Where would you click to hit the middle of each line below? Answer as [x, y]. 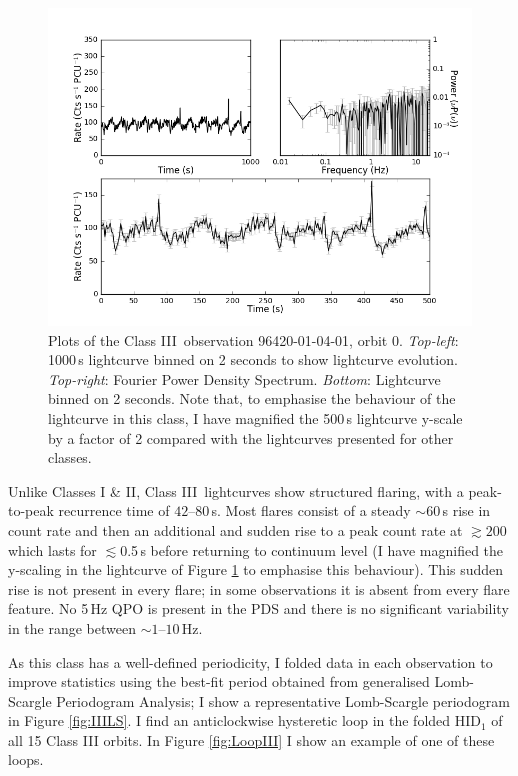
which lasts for [52, 549]
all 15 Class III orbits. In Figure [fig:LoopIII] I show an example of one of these [251, 739]
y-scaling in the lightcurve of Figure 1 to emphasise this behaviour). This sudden [256, 569]
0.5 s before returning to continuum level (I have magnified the [312, 549]
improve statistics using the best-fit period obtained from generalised [219, 681]
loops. [26, 759]
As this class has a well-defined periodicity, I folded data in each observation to [250, 661]
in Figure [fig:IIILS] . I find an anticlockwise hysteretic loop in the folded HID [244, 720]
